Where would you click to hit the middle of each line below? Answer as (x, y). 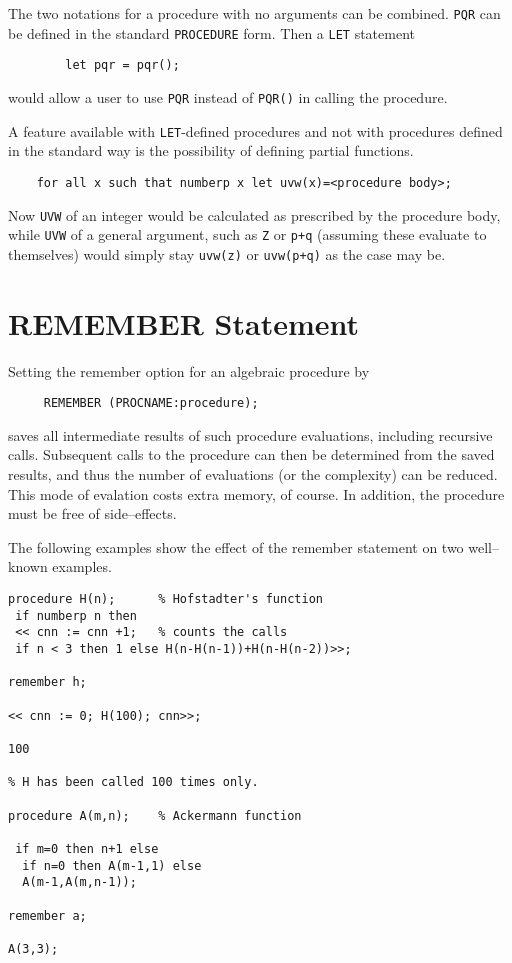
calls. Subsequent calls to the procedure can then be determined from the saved (251, 454)
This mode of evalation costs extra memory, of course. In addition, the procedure (256, 493)
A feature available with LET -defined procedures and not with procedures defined (255, 130)
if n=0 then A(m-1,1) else (112, 865)
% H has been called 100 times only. (133, 782)
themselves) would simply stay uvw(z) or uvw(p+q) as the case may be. (227, 253)
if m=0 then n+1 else (87, 848)
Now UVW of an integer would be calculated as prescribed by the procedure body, (254, 214)
